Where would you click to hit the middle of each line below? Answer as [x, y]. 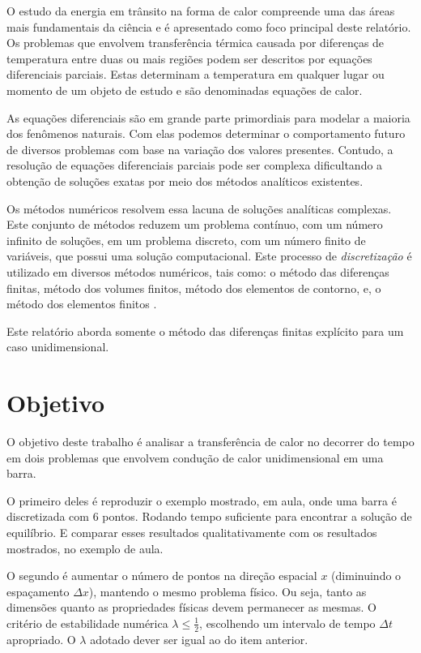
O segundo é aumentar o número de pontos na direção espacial [162, 576]
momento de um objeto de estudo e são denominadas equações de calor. [185, 90]
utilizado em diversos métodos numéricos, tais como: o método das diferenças [198, 271]
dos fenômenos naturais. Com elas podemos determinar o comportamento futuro [206, 133]
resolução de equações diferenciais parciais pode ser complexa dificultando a [195, 165]
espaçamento [38, 591]
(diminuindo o [366, 576]
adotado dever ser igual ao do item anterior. [199, 639]
